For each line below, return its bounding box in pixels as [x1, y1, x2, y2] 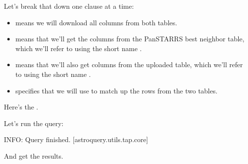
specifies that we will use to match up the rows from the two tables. [15, 85, 218, 95]
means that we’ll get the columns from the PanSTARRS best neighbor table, [15, 34, 245, 44]
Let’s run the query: [4, 118, 64, 128]
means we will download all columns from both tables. [15, 17, 177, 27]
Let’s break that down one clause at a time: [4, 1, 134, 11]
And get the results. [4, 150, 63, 161]
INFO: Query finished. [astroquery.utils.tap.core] [4, 134, 148, 145]
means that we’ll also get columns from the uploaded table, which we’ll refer [15, 59, 243, 70]
